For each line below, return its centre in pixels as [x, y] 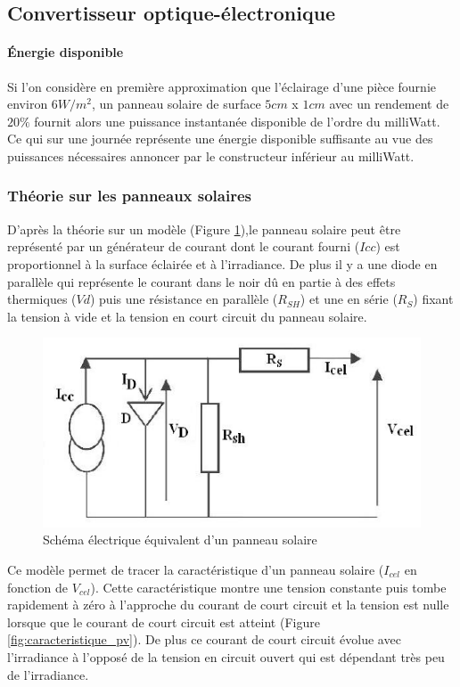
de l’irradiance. [48, 674]
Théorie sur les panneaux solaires [130, 196]
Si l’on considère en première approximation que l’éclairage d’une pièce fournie [222, 86]
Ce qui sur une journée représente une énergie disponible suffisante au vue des [220, 139]
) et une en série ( [349, 299]
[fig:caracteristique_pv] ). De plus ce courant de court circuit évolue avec [204, 639]
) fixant [433, 299]
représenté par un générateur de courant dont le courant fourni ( [184, 246]
